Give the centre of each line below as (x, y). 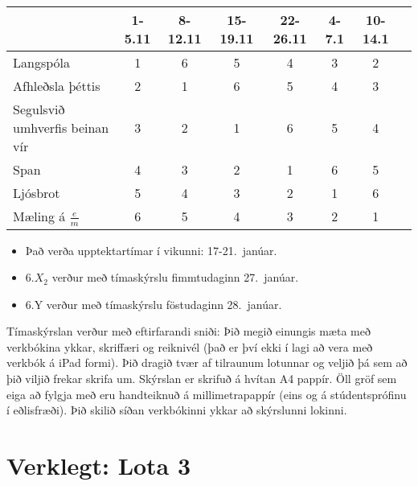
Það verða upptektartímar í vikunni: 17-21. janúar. (151, 250)
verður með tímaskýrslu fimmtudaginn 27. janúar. (175, 277)
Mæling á (39, 216)
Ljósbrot (37, 193)
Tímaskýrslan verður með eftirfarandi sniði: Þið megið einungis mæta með (189, 331)
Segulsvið (39, 109)
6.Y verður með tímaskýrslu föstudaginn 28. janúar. (154, 304)
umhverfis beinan (61, 128)
